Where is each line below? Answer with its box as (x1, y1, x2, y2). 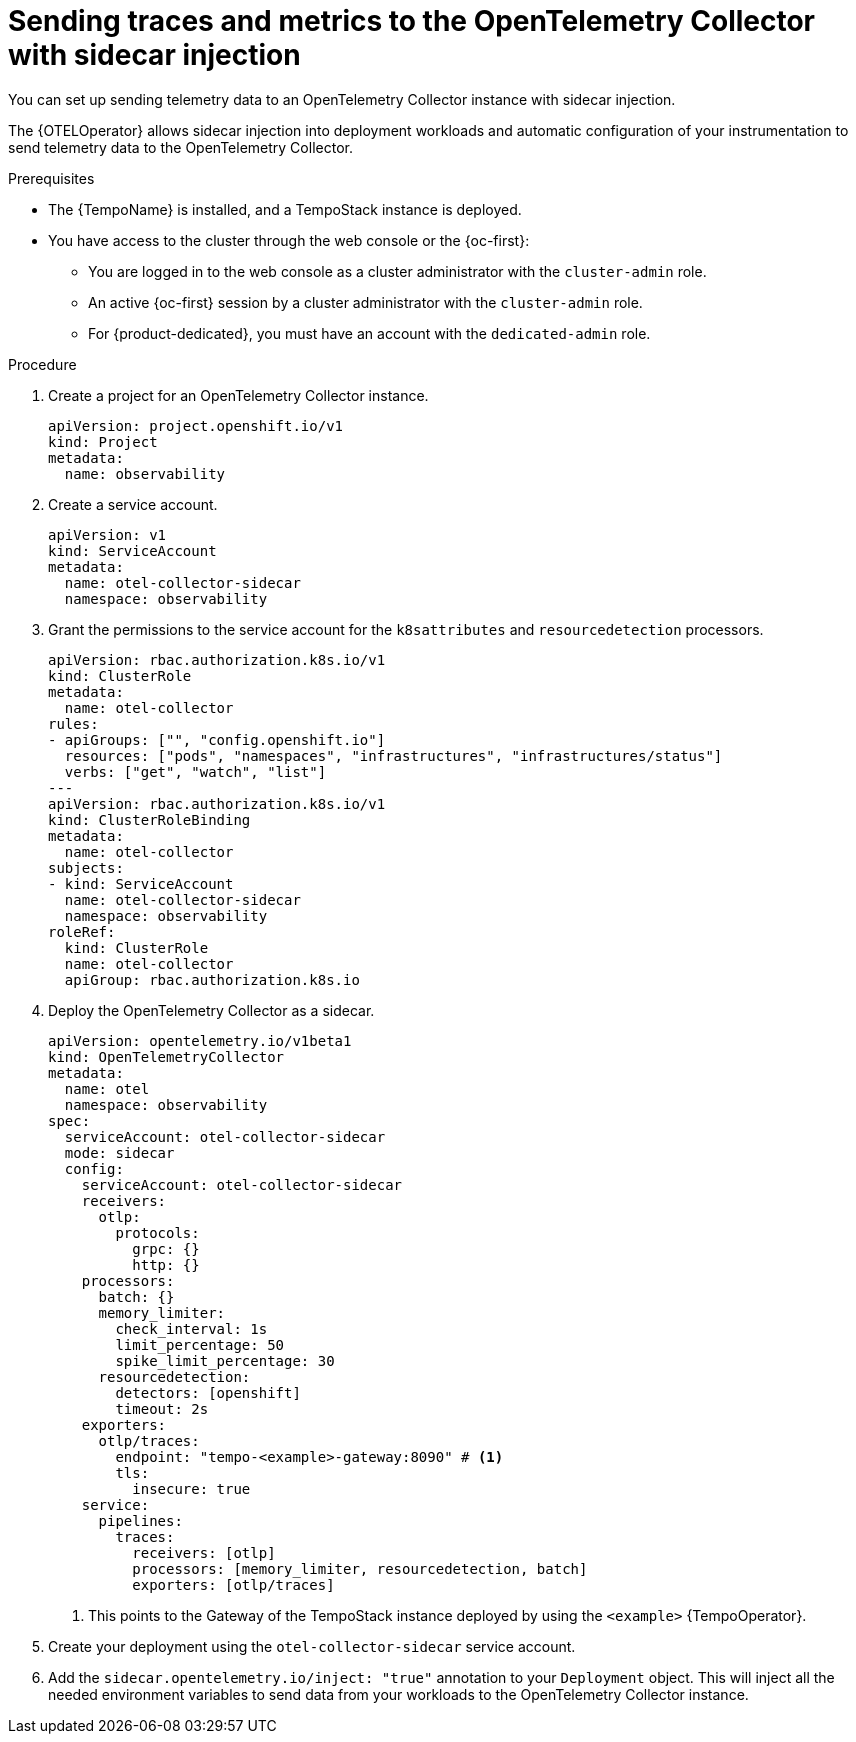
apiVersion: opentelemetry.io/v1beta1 (48, 1032, 352, 1049)
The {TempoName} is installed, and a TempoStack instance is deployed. (48, 200, 522, 218)
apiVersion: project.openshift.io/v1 (48, 417, 344, 434)
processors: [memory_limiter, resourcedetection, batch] (132, 1560, 588, 1577)
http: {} (132, 1256, 200, 1273)
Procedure (8, 355, 77, 373)
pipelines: (98, 1512, 183, 1529)
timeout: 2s (115, 1400, 209, 1417)
